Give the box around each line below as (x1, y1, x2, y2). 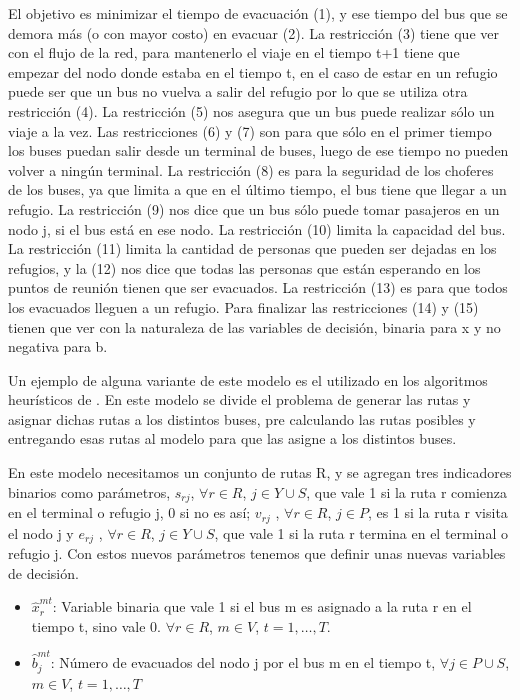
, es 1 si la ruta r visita (367, 502, 508, 523)
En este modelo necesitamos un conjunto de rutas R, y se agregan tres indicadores (8, 462, 512, 483)
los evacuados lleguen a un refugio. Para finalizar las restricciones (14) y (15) (8, 296, 479, 317)
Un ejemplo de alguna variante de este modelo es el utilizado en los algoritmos (8, 369, 488, 390)
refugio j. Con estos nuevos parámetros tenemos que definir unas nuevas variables (8, 543, 506, 564)
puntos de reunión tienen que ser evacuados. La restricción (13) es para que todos (8, 277, 508, 298)
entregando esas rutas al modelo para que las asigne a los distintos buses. (8, 428, 457, 449)
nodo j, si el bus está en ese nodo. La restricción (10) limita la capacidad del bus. (8, 218, 506, 239)
